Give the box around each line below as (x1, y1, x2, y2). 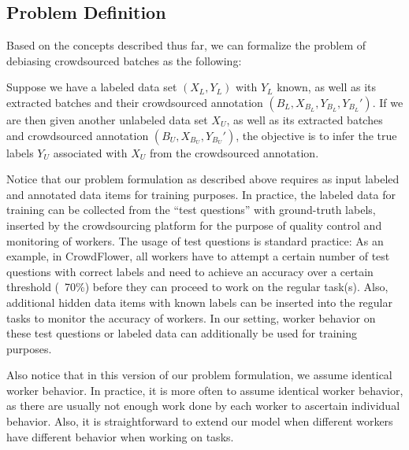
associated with (53, 144, 128, 160)
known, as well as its (277, 79, 377, 95)
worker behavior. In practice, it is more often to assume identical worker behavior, (6, 382, 403, 398)
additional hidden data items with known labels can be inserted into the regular (6, 293, 392, 310)
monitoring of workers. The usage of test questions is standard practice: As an (6, 232, 384, 249)
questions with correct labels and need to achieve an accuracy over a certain (6, 263, 374, 279)
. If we (372, 94, 403, 110)
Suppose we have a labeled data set (6, 79, 177, 95)
